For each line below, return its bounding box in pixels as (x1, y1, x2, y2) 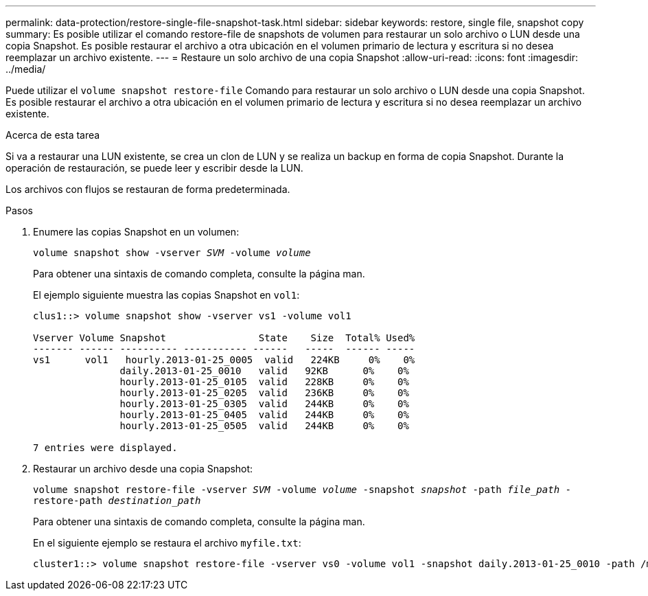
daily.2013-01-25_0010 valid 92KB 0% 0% (119, 365, 409, 376)
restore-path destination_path (33, 495, 201, 506)
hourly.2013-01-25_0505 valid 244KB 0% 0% (119, 420, 409, 431)
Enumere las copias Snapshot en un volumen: (33, 226, 240, 238)
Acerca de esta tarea (5, 129, 100, 141)
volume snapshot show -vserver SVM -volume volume (33, 247, 311, 258)
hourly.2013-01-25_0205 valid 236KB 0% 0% (119, 387, 409, 398)
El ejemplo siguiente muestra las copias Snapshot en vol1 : (33, 289, 300, 301)
